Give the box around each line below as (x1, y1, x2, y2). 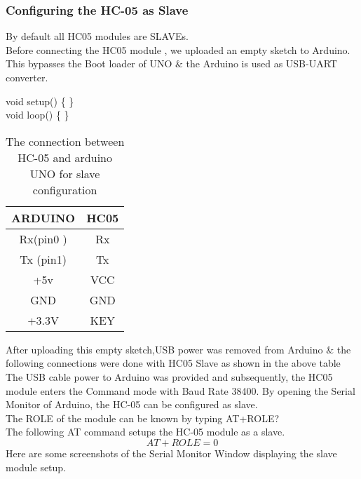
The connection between (6, 133, 125, 149)
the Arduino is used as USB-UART (186, 56, 337, 71)
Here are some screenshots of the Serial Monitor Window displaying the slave (6, 445, 337, 460)
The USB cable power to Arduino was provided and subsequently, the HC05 (6, 369, 333, 384)
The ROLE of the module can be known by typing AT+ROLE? (6, 410, 280, 425)
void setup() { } (6, 93, 74, 108)
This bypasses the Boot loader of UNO (6, 56, 172, 71)
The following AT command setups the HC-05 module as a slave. (6, 424, 285, 439)
